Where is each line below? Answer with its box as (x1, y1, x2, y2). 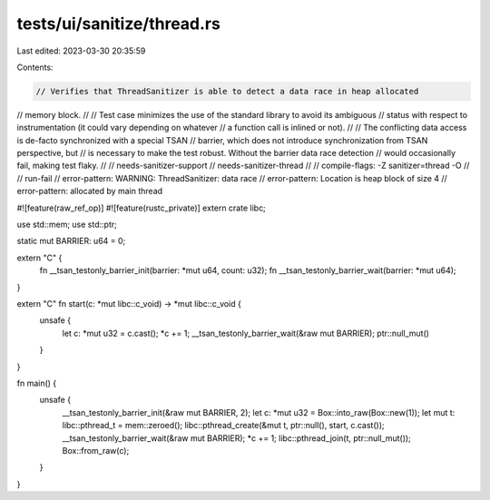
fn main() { (16, 377, 57, 388)
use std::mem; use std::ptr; (16, 219, 117, 230)
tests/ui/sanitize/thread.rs (16, 14, 221, 34)
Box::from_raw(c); (62, 445, 130, 456)
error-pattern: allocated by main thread (16, 186, 163, 197)
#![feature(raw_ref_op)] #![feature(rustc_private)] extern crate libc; (16, 202, 267, 213)
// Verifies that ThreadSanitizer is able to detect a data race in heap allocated (35, 86, 419, 96)
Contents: (16, 62, 54, 73)
